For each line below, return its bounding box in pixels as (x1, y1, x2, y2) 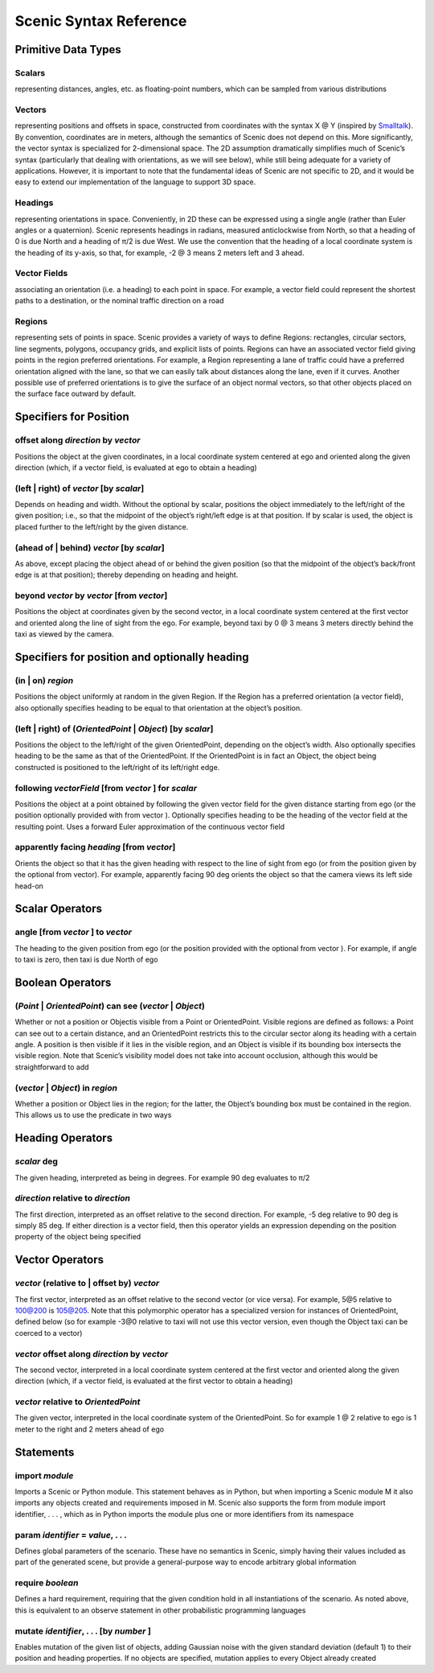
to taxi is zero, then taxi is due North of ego (14, 954, 158, 965)
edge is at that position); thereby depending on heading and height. (14, 570, 239, 579)
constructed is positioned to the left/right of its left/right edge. (14, 762, 220, 772)
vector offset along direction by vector (14, 1348, 169, 1359)
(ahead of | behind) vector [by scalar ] (14, 542, 165, 553)
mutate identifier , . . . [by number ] (14, 1626, 152, 1637)
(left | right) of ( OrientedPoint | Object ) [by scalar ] (14, 723, 214, 734)
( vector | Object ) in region (14, 1082, 118, 1094)
